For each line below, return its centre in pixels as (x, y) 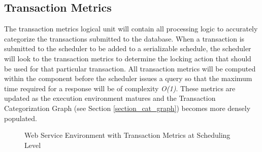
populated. (21, 118)
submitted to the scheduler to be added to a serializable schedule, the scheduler (128, 48)
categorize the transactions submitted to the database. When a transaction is (124, 38)
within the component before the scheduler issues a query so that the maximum (128, 78)
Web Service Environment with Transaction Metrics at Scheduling (127, 135)
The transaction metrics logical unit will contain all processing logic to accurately (131, 29)
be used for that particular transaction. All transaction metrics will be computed (130, 68)
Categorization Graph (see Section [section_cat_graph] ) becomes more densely (127, 108)
